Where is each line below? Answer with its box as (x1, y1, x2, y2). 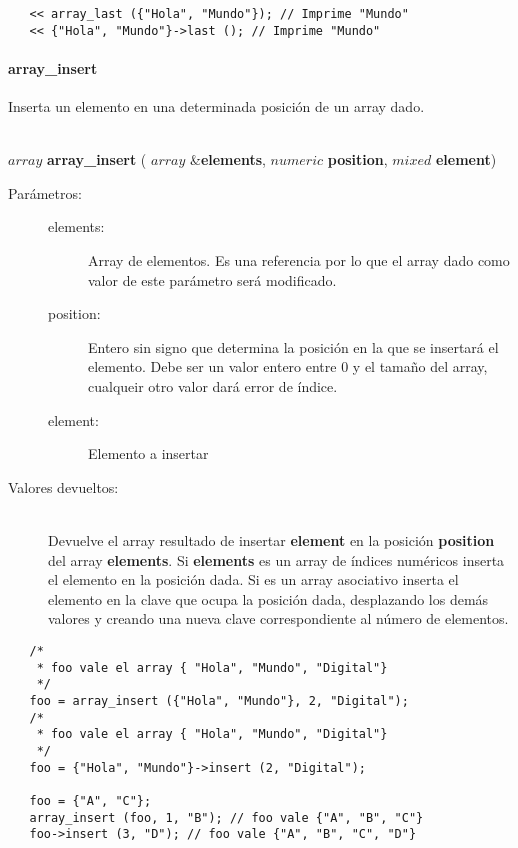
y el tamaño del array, (352, 356, 488, 377)
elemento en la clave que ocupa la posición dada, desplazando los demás (48, 588, 489, 609)
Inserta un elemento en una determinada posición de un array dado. (8, 96, 425, 117)
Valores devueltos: (8, 476, 119, 497)
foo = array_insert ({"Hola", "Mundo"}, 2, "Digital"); (29, 693, 409, 708)
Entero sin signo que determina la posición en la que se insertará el (88, 336, 499, 357)
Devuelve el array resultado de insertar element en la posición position (48, 530, 495, 551)
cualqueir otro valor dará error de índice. (88, 376, 338, 397)
